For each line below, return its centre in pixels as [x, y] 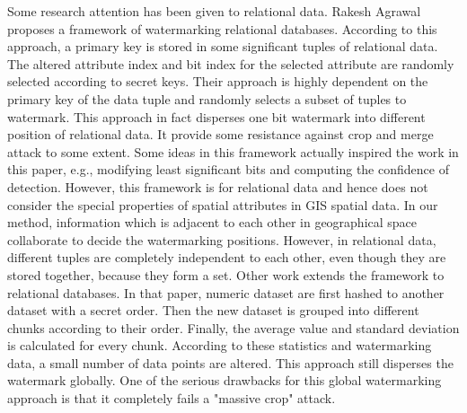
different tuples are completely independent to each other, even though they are [227, 257]
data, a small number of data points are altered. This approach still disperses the [230, 362]
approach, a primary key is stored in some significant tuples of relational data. [223, 46]
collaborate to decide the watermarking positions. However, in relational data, [222, 239]
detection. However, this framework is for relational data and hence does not [218, 186]
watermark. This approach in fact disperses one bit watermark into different [216, 116]
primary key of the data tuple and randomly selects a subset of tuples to [207, 98]
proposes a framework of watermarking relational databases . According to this [222, 28]
